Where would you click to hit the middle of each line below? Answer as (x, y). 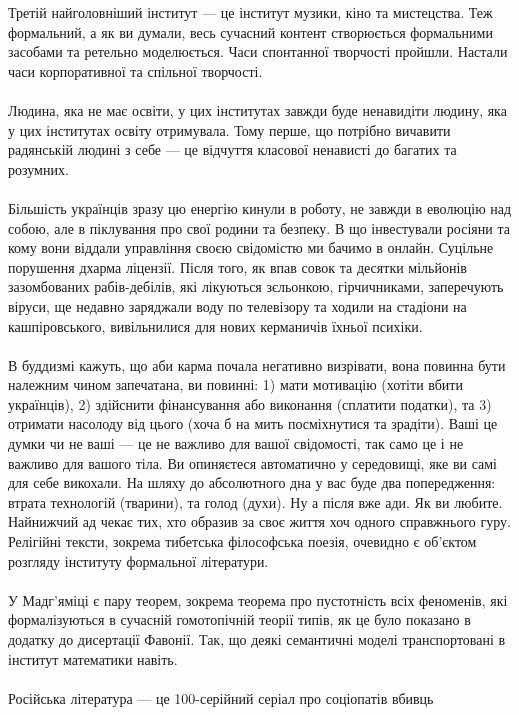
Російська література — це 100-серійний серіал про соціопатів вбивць (221, 697)
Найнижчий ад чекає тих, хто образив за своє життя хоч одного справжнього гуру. (259, 521)
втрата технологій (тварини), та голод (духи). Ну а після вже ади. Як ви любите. (255, 501)
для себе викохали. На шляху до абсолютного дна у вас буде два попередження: (252, 482)
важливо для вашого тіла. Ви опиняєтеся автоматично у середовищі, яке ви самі (253, 462)
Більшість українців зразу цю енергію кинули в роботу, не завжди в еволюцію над (260, 207)
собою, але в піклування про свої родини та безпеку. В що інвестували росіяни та (259, 227)
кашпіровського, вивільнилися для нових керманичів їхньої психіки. (215, 325)
